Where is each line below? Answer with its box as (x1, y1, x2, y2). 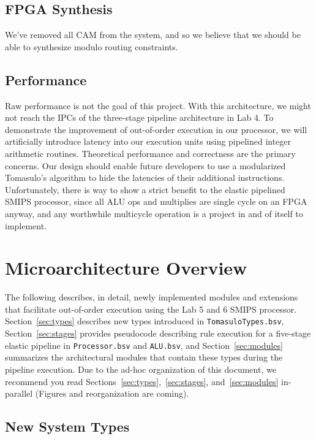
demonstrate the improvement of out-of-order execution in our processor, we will (5, 123, 307, 136)
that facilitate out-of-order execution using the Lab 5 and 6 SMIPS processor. (5, 302, 297, 315)
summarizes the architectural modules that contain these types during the (5, 351, 283, 364)
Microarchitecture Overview (5, 255, 247, 280)
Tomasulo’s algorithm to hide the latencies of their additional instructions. (5, 171, 285, 184)
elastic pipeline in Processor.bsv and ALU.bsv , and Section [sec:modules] (5, 338, 283, 351)
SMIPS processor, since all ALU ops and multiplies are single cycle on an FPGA (5, 195, 307, 208)
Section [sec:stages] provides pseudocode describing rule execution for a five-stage (5, 327, 311, 340)
